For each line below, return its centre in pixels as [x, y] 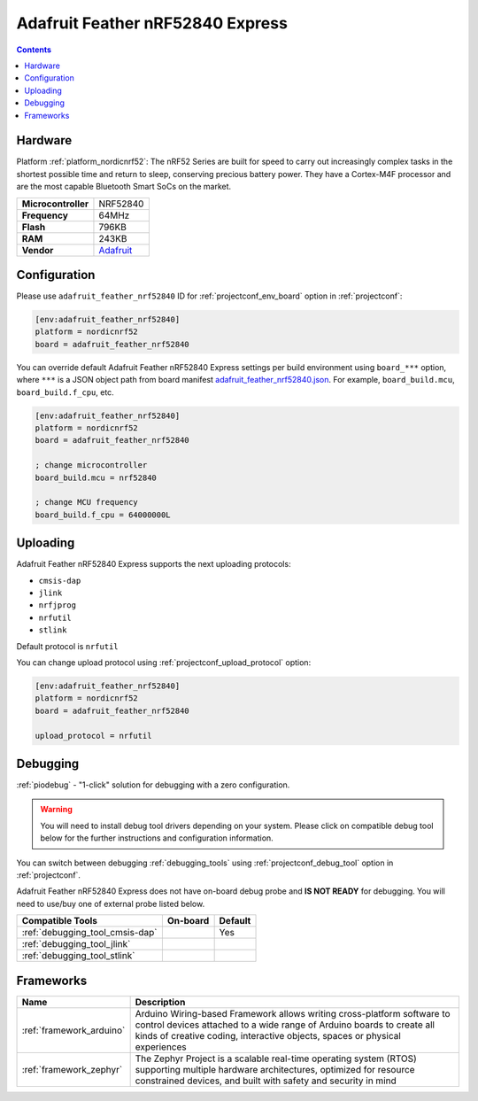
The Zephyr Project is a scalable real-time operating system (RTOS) [276, 1058]
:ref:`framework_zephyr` [72, 1069]
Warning [56, 810]
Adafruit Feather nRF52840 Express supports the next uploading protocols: [154, 564]
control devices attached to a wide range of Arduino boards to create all [285, 1025]
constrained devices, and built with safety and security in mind [266, 1081]
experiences [161, 1047]
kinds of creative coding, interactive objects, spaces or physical [268, 1035]
